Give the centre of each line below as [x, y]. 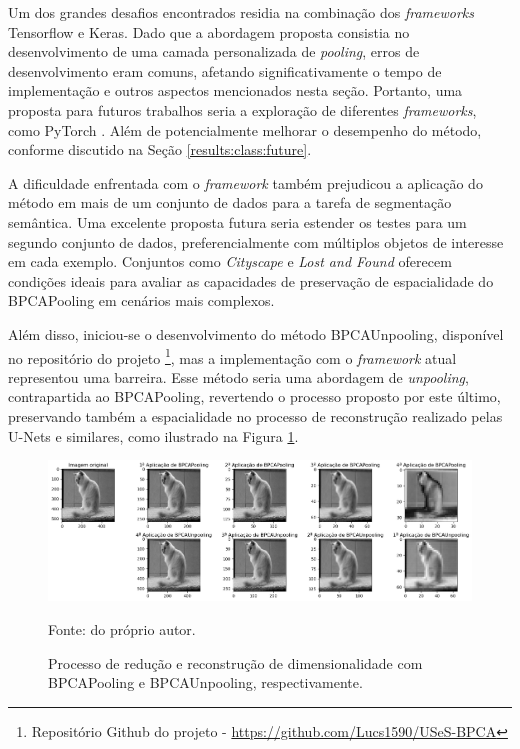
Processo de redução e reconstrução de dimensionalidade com [235, 662]
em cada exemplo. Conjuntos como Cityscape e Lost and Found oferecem [230, 261]
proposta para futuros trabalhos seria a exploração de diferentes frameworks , [242, 109]
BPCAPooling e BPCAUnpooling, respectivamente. [205, 682]
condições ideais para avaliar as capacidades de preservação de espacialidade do [251, 280]
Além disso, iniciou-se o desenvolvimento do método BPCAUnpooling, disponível [256, 333]
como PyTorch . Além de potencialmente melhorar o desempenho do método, [245, 129]
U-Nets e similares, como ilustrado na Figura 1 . [153, 435]
